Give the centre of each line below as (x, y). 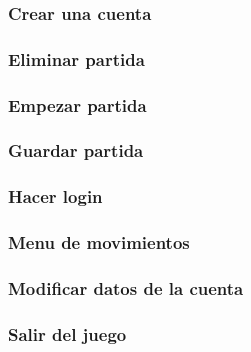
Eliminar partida (76, 58)
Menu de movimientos (99, 242)
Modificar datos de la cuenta (126, 287)
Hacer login (55, 196)
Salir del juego (67, 333)
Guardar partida (76, 150)
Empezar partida (77, 104)
